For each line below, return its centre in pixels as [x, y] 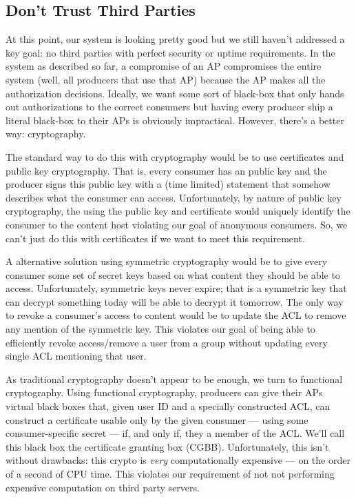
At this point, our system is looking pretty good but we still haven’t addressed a [175, 39]
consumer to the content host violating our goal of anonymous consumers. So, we [177, 224]
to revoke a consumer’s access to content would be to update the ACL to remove [176, 315]
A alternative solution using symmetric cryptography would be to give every [167, 261]
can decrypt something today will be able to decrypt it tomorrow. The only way [175, 301]
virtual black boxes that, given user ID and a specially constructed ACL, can [168, 406]
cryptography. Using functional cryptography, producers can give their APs [164, 392]
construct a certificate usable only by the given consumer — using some [157, 419]
